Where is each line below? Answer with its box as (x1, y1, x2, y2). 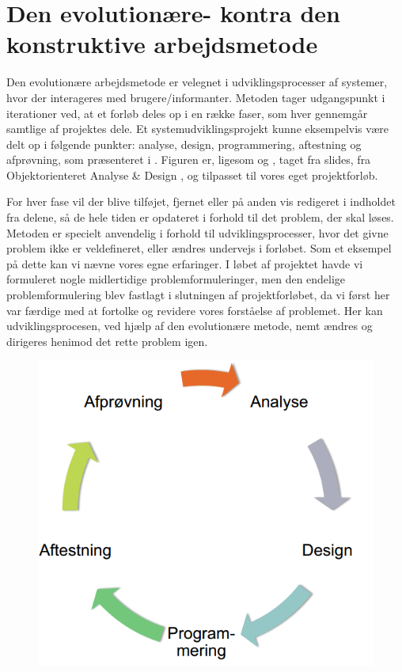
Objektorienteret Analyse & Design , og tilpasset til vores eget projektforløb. (6, 166, 378, 183)
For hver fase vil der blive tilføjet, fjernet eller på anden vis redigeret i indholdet (6, 193, 396, 210)
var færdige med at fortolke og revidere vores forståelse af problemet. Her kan (6, 302, 383, 318)
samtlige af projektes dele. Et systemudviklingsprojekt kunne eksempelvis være (6, 120, 389, 137)
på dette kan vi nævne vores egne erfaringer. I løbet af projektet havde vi (6, 255, 363, 271)
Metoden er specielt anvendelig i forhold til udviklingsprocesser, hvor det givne (6, 224, 389, 241)
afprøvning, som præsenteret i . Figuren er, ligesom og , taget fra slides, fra (6, 151, 371, 168)
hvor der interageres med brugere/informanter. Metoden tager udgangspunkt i (6, 89, 385, 105)
